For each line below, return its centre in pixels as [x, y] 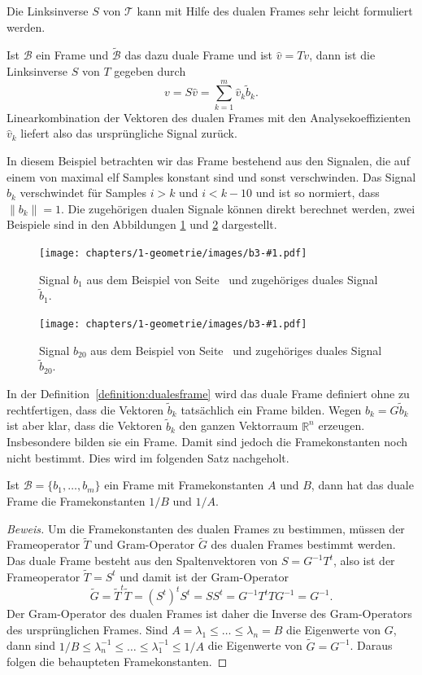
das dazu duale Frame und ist [199, 55]
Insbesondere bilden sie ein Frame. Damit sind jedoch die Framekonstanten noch [207, 442]
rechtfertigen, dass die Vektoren [85, 409]
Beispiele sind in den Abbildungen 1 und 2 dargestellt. [142, 224]
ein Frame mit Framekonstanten [184, 485]
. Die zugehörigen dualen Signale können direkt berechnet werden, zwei [238, 208]
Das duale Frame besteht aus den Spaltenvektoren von [142, 560]
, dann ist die [342, 55]
